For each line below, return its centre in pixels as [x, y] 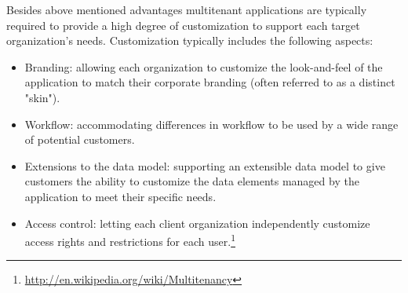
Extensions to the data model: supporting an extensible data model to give [205, 165]
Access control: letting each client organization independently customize [197, 223]
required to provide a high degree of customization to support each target [183, 25]
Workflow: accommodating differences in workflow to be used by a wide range [211, 124]
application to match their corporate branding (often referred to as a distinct [210, 82]
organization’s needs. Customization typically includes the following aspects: [190, 40]
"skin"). [42, 97]
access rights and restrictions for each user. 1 [130, 240]
